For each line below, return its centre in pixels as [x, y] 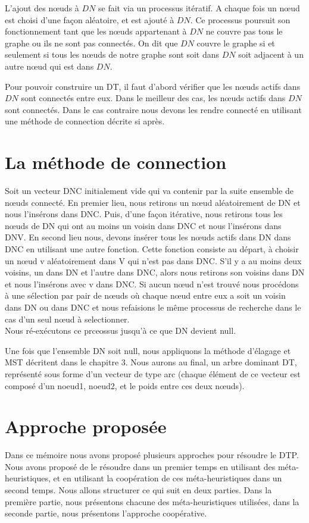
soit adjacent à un [271, 54]
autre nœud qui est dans [49, 66]
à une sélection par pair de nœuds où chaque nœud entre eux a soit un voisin [145, 295]
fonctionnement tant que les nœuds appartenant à [96, 31]
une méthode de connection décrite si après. [85, 121]
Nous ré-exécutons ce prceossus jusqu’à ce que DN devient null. [121, 331]
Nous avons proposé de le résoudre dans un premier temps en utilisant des [140, 466]
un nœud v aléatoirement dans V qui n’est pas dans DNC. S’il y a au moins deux [153, 260]
